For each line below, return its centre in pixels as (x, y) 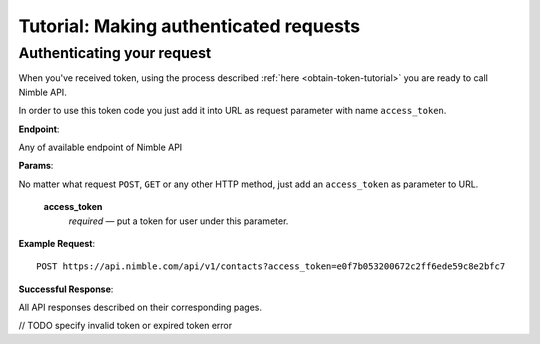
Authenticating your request (115, 53)
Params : (36, 166)
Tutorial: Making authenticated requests (189, 26)
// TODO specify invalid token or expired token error (125, 326)
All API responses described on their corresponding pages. (140, 307)
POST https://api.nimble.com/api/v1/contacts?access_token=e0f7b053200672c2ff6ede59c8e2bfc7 (271, 266)
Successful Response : (66, 289)
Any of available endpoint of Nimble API (100, 147)
